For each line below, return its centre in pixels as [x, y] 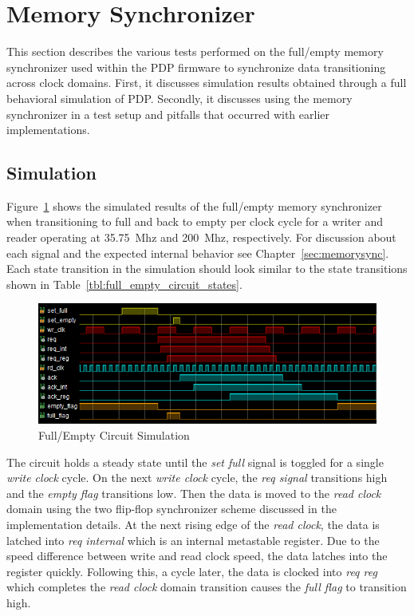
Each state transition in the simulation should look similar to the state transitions [207, 269]
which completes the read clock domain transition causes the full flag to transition [207, 587]
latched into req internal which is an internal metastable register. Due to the [193, 540]
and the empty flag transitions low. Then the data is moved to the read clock [194, 493]
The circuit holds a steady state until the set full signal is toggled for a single [195, 462]
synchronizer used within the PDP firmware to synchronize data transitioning [196, 67]
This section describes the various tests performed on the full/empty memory [195, 51]
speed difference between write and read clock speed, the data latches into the [197, 556]
